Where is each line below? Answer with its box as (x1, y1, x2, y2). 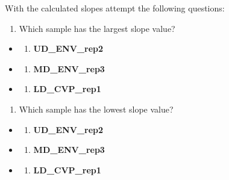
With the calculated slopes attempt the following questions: (5, 2, 225, 14)
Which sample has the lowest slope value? (19, 102, 174, 115)
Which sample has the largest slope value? (19, 22, 175, 34)
